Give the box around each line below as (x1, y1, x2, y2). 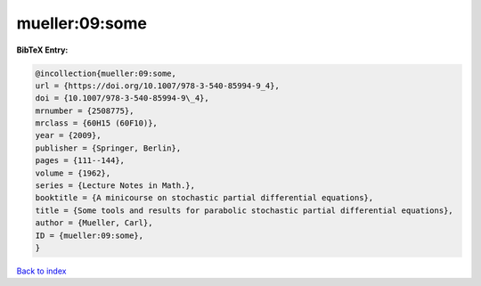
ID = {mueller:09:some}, (35, 230, 144, 241)
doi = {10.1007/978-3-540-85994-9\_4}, (35, 94, 209, 103)
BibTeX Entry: (16, 45, 69, 55)
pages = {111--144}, (35, 156, 125, 166)
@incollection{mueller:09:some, (35, 68, 177, 78)
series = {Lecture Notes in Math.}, (35, 181, 196, 191)
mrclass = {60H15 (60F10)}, (35, 118, 158, 128)
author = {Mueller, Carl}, (35, 218, 153, 228)
